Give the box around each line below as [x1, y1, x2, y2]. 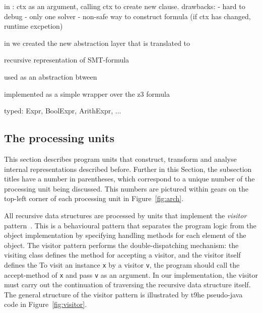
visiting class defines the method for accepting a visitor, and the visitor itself [4, 249, 241, 260]
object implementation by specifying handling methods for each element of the [4, 230, 246, 240]
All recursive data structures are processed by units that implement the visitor [4, 210, 247, 220]
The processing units [4, 130, 115, 146]
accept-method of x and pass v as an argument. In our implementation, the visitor [4, 269, 258, 280]
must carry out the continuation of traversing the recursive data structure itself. [4, 279, 251, 290]
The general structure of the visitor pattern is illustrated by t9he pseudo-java [4, 289, 243, 299]
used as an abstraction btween [4, 71, 97, 82]
